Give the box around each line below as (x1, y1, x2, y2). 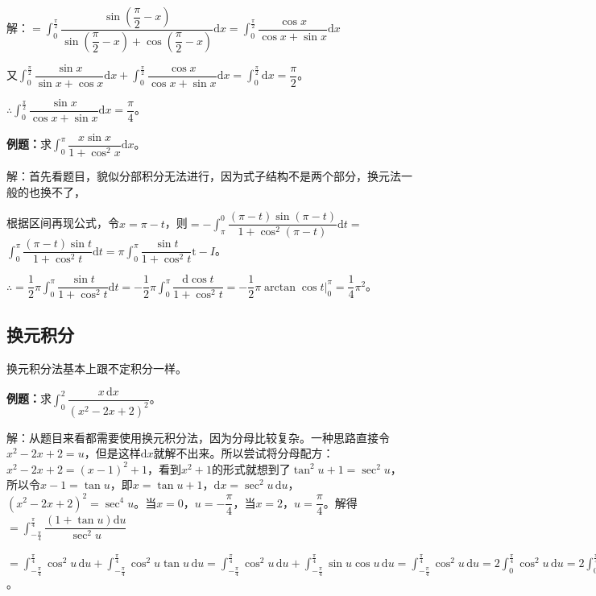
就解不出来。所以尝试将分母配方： (153, 445, 334, 461)
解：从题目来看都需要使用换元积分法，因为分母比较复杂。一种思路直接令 (6, 428, 390, 445)
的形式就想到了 (211, 460, 291, 477)
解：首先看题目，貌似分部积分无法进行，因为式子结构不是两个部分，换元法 (6, 168, 401, 184)
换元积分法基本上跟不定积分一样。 (6, 359, 187, 376)
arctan (264, 281, 296, 293)
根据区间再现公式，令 (6, 214, 119, 231)
